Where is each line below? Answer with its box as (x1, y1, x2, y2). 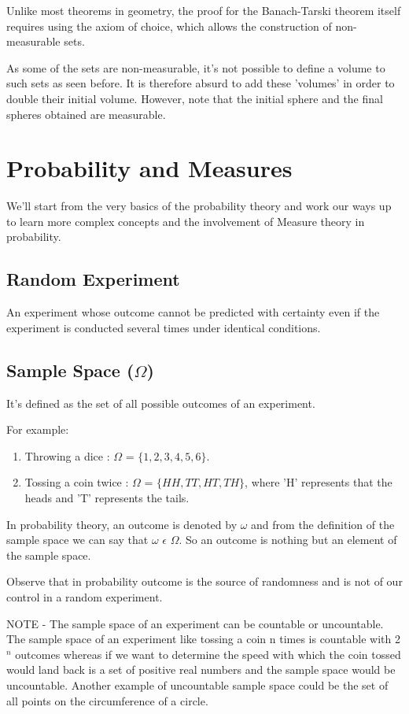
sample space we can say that (6, 531, 149, 548)
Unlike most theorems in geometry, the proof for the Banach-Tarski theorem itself (6, 2, 401, 18)
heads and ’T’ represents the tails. (24, 490, 190, 506)
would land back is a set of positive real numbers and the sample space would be (6, 661, 396, 678)
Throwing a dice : (24, 447, 110, 464)
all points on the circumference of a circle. (6, 692, 208, 708)
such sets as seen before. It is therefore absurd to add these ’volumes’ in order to (6, 75, 395, 91)
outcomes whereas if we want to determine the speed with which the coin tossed (15, 646, 401, 662)
